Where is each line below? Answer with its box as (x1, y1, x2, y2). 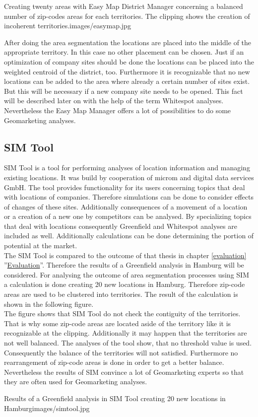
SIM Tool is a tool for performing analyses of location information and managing (4, 162, 250, 173)
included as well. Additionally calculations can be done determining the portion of (4, 230, 254, 241)
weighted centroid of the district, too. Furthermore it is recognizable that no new (4, 66, 250, 76)
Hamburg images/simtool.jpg (4, 403, 90, 413)
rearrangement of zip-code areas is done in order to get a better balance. (4, 357, 224, 367)
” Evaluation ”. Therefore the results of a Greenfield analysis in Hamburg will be (4, 260, 244, 270)
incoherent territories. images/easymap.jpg (4, 20, 131, 31)
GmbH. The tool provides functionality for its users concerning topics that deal (4, 182, 245, 192)
